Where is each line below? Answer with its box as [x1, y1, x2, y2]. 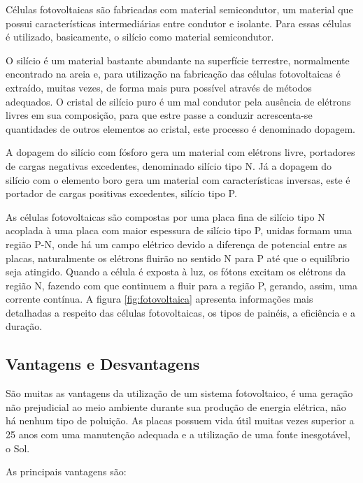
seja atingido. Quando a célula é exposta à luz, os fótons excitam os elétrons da [6, 264, 346, 279]
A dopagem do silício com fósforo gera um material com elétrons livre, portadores [6, 145, 355, 159]
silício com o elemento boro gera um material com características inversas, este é [6, 172, 350, 187]
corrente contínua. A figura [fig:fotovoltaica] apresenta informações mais [6, 291, 313, 306]
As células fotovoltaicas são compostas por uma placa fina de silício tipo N [6, 209, 325, 224]
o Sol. [6, 440, 30, 455]
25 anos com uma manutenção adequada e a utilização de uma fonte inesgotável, [6, 427, 350, 442]
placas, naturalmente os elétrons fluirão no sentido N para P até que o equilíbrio [6, 250, 350, 265]
